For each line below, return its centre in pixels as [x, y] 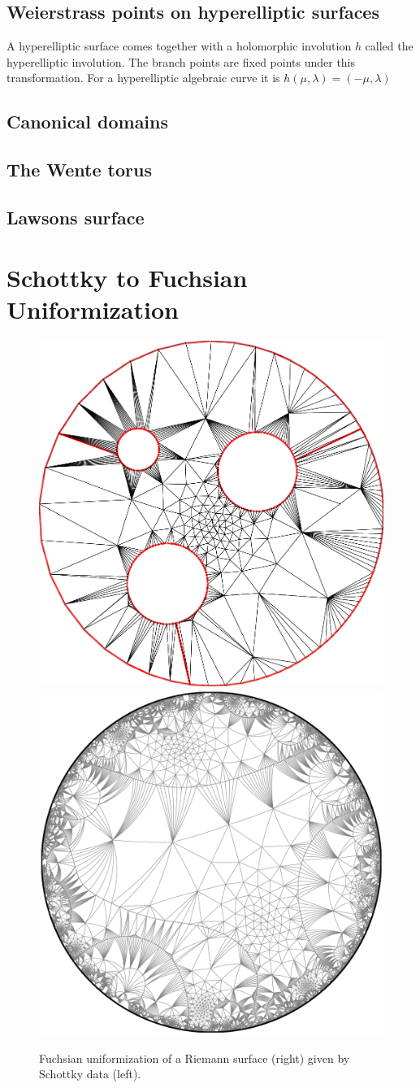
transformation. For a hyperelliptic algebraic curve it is [143, 78]
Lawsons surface [76, 217]
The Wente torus [79, 170]
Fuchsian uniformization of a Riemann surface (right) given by [195, 1058]
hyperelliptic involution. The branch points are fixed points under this [181, 61]
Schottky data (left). [90, 1074]
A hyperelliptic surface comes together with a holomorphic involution [179, 46]
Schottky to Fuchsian [127, 277]
